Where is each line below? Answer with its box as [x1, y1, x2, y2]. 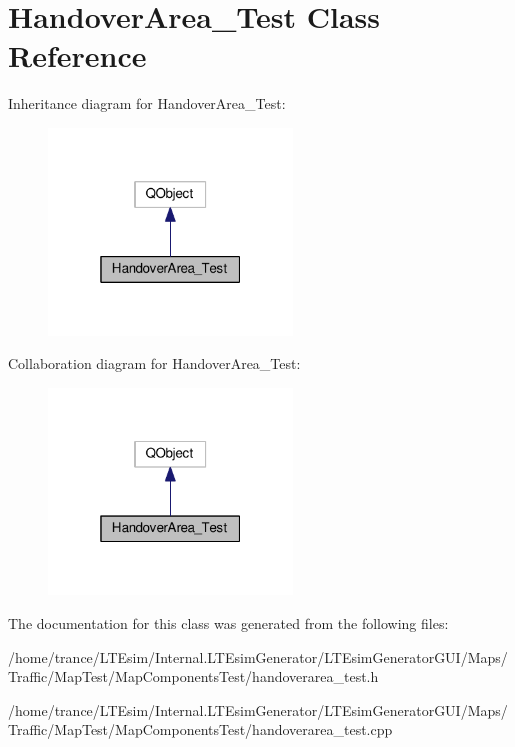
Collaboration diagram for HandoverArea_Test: [8, 353, 301, 374]
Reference [8, 35, 147, 76]
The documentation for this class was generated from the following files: [8, 612, 449, 633]
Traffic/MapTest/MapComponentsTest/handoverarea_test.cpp [8, 719, 393, 740]
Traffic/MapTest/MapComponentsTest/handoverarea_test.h [8, 666, 379, 687]
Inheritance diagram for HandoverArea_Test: [8, 93, 286, 114]
